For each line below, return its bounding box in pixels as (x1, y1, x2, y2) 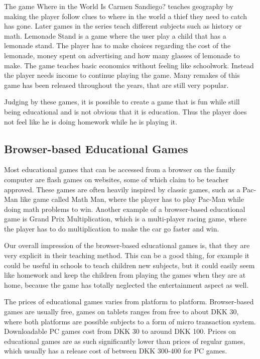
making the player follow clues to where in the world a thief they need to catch (4, 11, 247, 21)
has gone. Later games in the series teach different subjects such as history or (4, 21, 242, 31)
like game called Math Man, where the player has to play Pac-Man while (20, 194, 244, 204)
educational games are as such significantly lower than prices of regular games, (4, 335, 245, 346)
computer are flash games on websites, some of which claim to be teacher (4, 174, 229, 184)
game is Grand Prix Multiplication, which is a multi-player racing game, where (4, 213, 247, 224)
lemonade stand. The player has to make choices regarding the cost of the (4, 40, 231, 51)
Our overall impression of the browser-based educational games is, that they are (4, 240, 250, 251)
